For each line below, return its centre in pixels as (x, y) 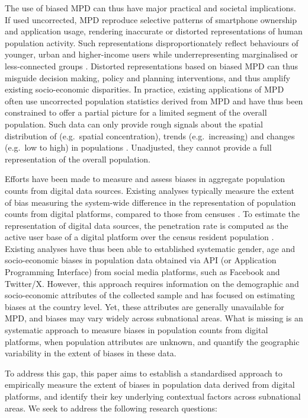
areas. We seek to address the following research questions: (111, 408)
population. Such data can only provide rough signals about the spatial (134, 124)
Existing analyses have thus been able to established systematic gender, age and (150, 248)
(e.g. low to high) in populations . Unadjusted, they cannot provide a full (138, 147)
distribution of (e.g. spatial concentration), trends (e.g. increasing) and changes (150, 135)
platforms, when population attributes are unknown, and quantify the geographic (152, 341)
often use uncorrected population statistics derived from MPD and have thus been (154, 100)
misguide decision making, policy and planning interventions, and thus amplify (147, 77)
